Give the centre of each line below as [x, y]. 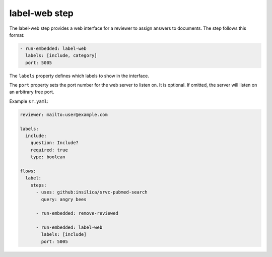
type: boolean [48, 157]
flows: [28, 171]
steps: [39, 185]
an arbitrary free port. [32, 92]
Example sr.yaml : [29, 101]
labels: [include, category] [61, 56]
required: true [49, 150]
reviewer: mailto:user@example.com [64, 114]
